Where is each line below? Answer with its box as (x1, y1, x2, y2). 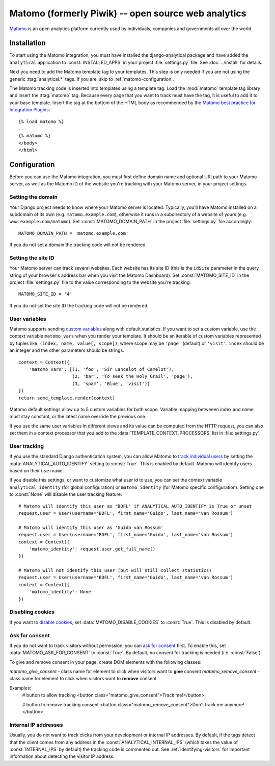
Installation (9, 39, 46, 47)
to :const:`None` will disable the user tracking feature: (9, 491, 122, 497)
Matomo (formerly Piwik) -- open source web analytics (9, 8, 246, 19)
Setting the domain (9, 194, 58, 201)
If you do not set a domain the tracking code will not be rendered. (9, 242, 147, 248)
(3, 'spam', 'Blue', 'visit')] (72, 380, 150, 387)
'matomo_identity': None (29, 589, 91, 595)
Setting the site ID (9, 254, 54, 261)
